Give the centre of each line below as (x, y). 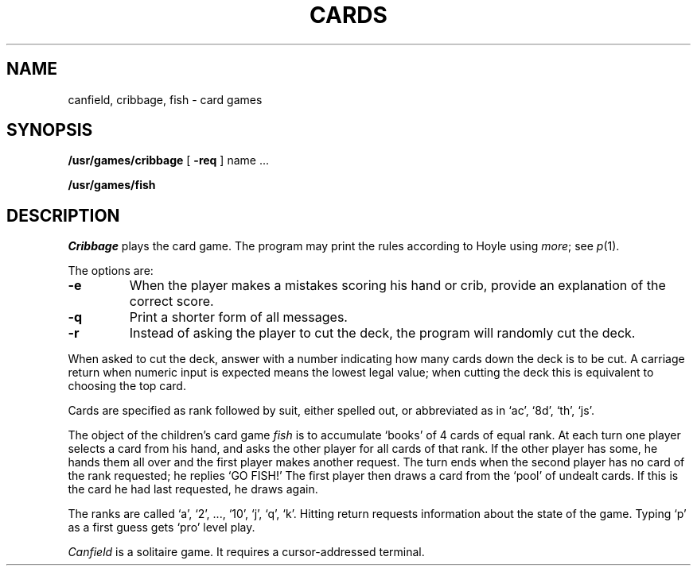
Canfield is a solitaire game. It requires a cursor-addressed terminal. (246, 552)
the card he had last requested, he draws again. (193, 489)
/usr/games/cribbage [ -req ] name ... (168, 160)
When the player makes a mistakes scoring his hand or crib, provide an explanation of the (397, 286)
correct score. (171, 301)
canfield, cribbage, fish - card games (165, 99)
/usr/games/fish (112, 185)
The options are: (111, 271)
